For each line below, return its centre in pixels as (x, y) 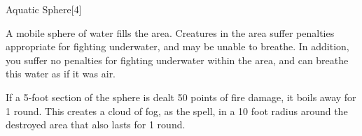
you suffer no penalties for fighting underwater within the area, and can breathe (177, 60)
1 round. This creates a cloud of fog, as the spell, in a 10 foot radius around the (177, 111)
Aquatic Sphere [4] (44, 9)
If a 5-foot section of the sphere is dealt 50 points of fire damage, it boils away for (181, 97)
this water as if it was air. (61, 74)
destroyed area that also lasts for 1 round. (96, 124)
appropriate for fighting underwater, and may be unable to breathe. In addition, (177, 46)
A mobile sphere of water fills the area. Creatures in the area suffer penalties (170, 32)
